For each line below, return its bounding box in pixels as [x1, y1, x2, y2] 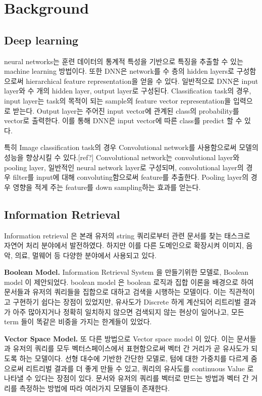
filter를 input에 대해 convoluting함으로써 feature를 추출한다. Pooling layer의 [13, 172, 249, 182]
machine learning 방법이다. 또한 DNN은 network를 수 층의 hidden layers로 [4, 66, 234, 76]
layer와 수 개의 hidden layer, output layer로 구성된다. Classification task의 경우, [4, 85, 251, 96]
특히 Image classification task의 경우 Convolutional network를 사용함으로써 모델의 [4, 142, 258, 153]
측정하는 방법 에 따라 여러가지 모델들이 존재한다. [19, 382, 170, 393]
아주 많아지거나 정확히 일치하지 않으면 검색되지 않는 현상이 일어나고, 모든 [13, 306, 244, 317]
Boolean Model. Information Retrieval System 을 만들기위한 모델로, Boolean [4, 267, 249, 277]
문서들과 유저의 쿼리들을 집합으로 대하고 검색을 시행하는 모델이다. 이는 [4, 286, 227, 297]
